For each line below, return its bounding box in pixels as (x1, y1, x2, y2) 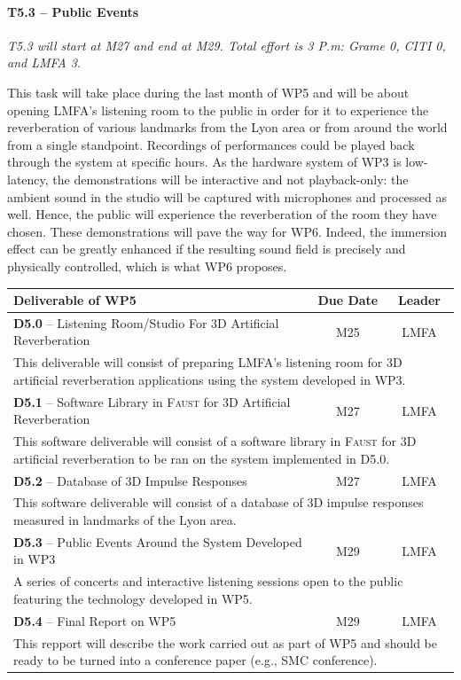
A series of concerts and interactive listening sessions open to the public (13, 572, 403, 590)
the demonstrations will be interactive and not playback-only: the (52, 169, 409, 188)
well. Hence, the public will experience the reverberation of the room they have (7, 205, 437, 223)
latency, (7, 169, 49, 188)
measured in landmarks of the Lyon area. (13, 511, 237, 529)
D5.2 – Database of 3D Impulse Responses (13, 471, 247, 489)
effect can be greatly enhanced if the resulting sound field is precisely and (7, 239, 406, 258)
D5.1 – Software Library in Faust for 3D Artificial (13, 392, 291, 410)
